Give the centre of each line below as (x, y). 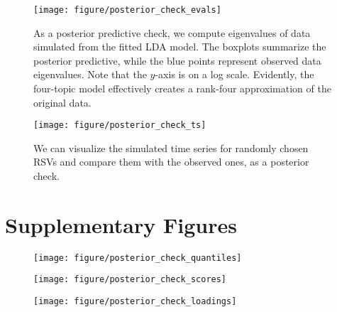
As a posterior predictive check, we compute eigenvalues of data (172, 32)
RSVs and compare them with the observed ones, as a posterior (171, 162)
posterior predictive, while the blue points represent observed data (177, 60)
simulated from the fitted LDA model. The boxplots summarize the (180, 47)
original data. (62, 102)
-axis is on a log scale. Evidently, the (234, 74)
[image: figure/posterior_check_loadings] (135, 302)
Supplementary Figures (121, 224)
